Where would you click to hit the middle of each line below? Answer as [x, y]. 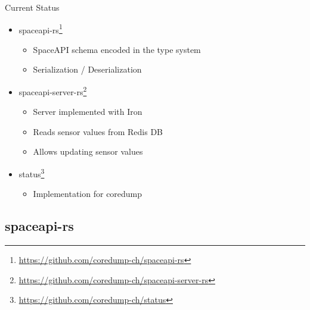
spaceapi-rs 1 [41, 29]
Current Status [32, 7]
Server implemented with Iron [88, 112]
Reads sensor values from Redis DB [98, 131]
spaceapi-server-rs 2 [53, 91]
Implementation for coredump [88, 194]
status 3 [32, 173]
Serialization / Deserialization [87, 69]
